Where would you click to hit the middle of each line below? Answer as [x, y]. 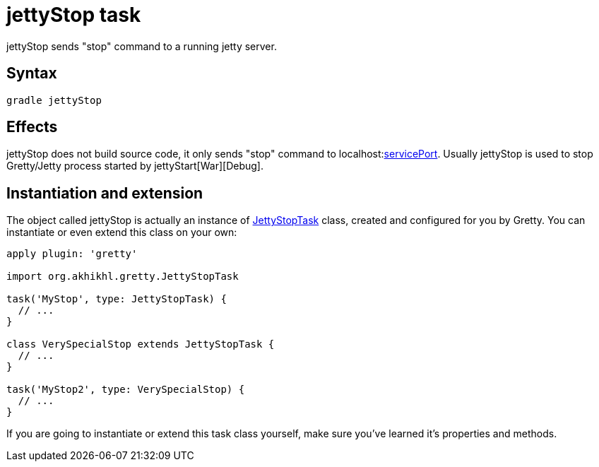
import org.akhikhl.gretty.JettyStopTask [123, 277]
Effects [32, 127]
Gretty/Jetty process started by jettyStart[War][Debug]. [135, 166]
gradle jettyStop [54, 100]
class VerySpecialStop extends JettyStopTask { [141, 344]
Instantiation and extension [105, 193]
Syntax [32, 73]
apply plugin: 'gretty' [72, 254]
